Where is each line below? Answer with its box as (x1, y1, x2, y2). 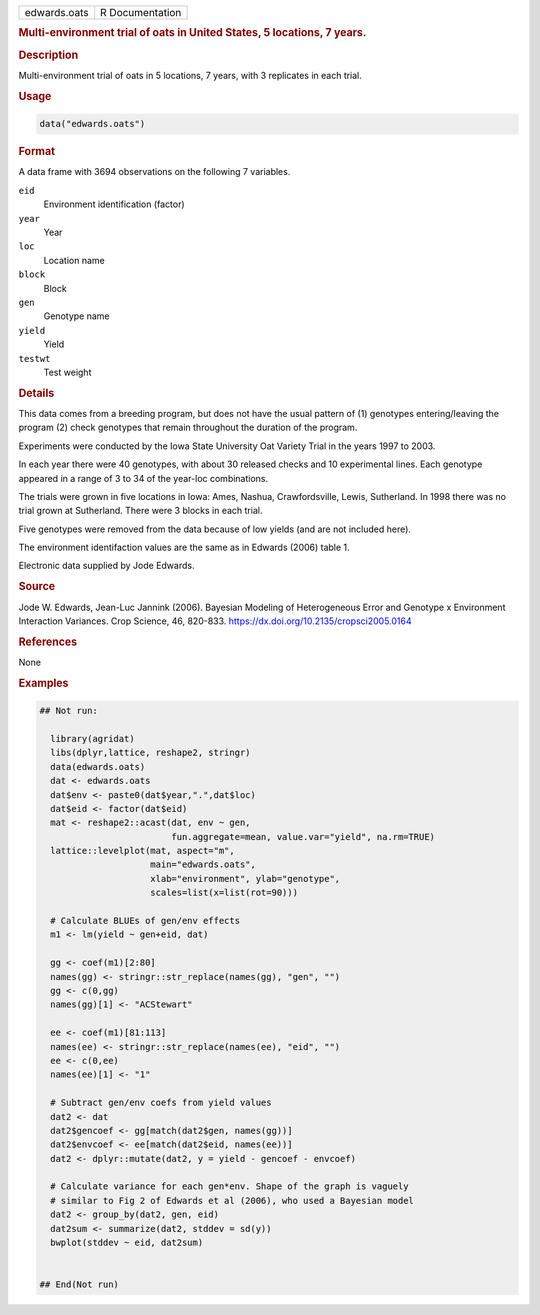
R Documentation (100, 6, 182, 19)
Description (18, 48, 79, 62)
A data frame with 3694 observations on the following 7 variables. (18, 166, 291, 178)
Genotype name (43, 310, 110, 322)
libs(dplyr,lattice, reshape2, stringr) (50, 747, 251, 759)
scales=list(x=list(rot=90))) (150, 887, 299, 899)
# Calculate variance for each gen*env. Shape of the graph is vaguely (50, 1181, 409, 1192)
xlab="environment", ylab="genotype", (150, 873, 341, 884)
